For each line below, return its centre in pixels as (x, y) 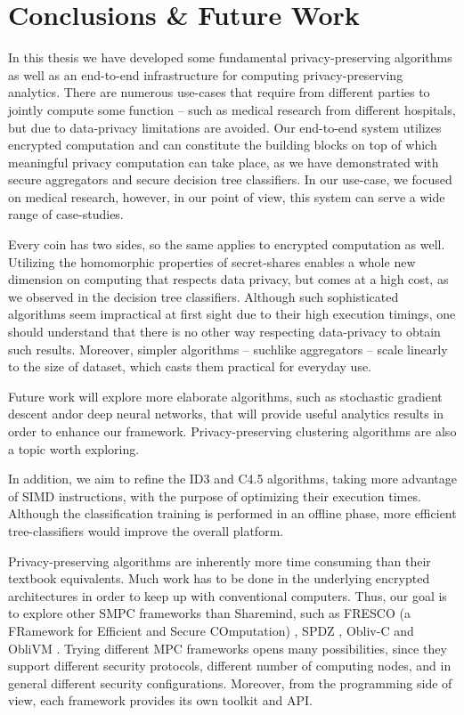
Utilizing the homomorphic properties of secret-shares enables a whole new (212, 261)
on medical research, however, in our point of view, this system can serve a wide (227, 196)
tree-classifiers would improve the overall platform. (146, 530)
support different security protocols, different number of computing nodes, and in (230, 666)
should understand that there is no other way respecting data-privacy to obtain (224, 332)
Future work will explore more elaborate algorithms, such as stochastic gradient (225, 396)
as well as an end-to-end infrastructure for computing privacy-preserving (206, 74)
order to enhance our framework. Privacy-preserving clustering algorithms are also (232, 431)
